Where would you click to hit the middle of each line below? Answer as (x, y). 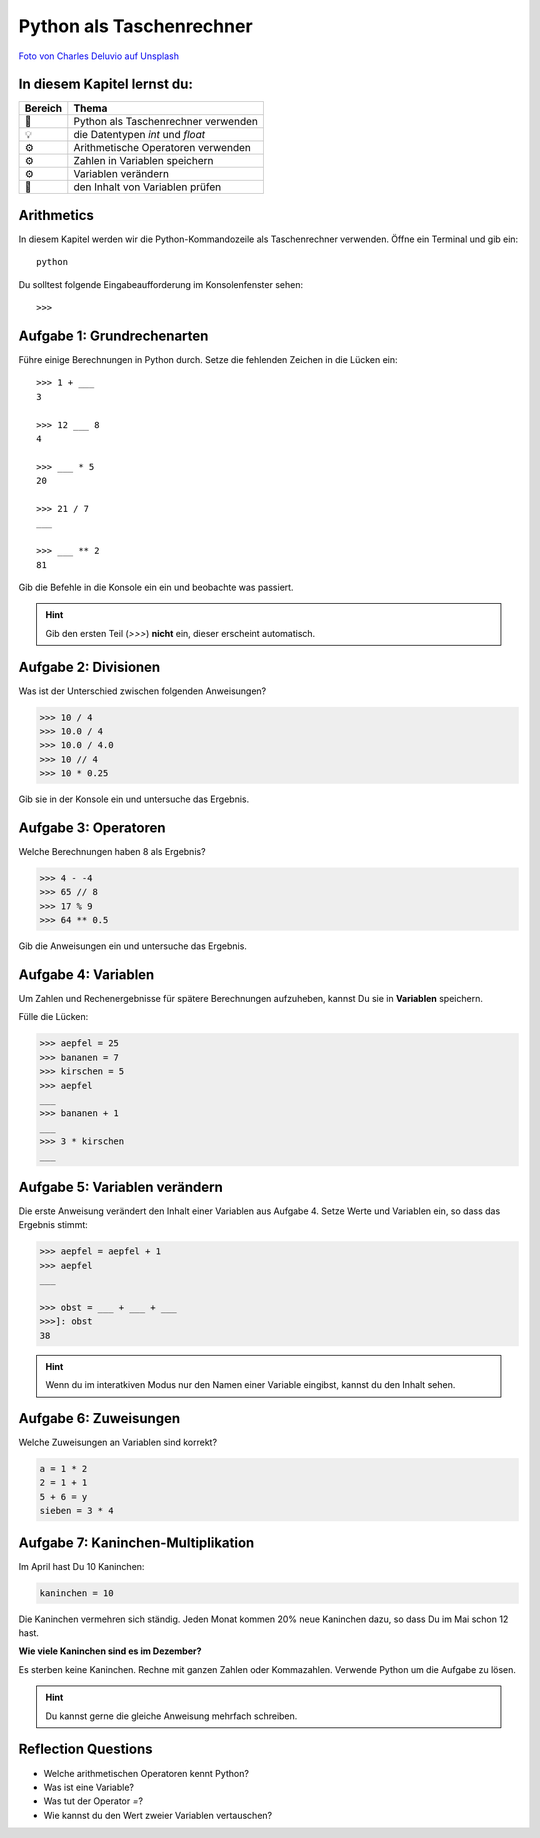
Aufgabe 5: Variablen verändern (121, 1186)
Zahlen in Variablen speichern (143, 161)
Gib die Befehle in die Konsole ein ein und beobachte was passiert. (156, 587)
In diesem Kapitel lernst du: (106, 84)
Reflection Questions (86, 1749)
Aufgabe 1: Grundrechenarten (113, 335)
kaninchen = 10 (76, 1593)
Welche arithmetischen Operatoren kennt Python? (146, 1773)
